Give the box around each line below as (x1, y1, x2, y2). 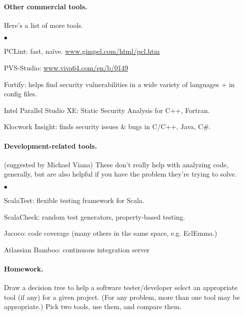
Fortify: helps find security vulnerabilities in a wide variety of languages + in (4, 79, 235, 89)
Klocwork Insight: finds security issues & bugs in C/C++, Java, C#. (4, 121, 211, 132)
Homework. (4, 263, 44, 273)
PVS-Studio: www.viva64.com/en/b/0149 (4, 62, 128, 72)
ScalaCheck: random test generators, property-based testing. (4, 211, 185, 222)
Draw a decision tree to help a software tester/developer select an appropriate (4, 282, 238, 292)
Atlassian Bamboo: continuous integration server (4, 244, 150, 254)
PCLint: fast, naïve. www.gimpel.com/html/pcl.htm (4, 46, 160, 56)
